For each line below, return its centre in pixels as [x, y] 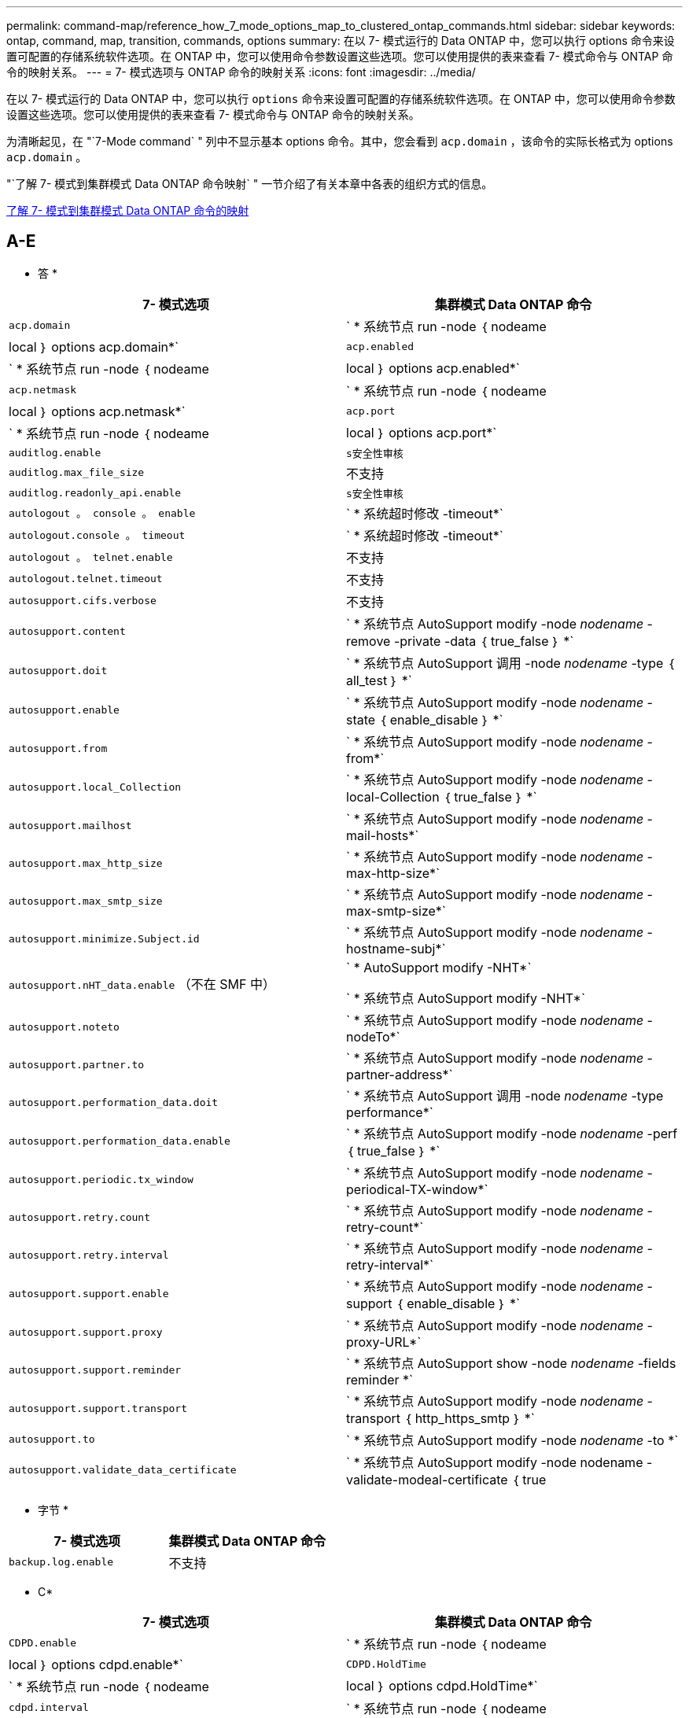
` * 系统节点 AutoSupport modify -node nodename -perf [512, 1133]
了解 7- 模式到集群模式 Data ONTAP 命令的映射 [128, 210]
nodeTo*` [373, 1036]
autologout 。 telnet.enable [91, 558]
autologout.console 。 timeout [97, 536]
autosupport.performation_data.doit [114, 1103]
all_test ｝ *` [379, 680]
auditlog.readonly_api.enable [95, 492]
